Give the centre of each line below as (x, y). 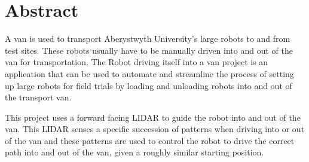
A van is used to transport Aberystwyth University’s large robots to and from (148, 39)
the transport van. (38, 97)
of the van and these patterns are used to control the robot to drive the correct (150, 140)
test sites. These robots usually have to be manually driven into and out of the (149, 50)
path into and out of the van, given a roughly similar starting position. (134, 152)
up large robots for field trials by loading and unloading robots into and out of (149, 85)
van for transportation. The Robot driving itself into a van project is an (137, 62)
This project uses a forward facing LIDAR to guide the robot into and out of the (153, 117)
